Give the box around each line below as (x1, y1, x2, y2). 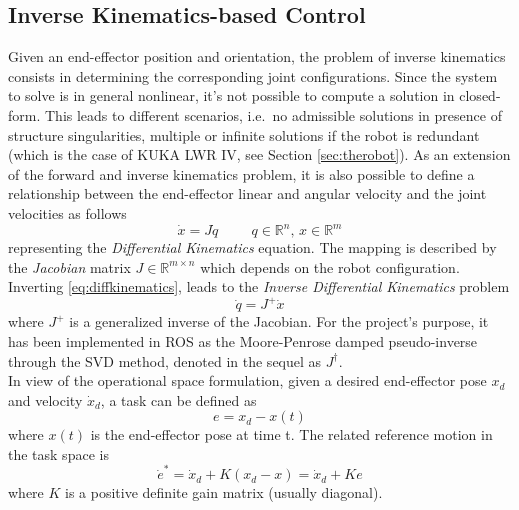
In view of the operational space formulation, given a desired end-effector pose (8, 370, 487, 391)
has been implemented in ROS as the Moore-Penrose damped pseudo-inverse (8, 330, 478, 351)
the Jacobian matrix (8, 256, 131, 277)
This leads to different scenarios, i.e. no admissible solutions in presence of (44, 104, 502, 125)
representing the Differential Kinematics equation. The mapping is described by (8, 237, 497, 258)
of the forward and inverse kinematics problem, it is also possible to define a (8, 163, 475, 184)
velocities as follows (8, 202, 127, 223)
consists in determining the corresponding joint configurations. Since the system (8, 65, 498, 86)
